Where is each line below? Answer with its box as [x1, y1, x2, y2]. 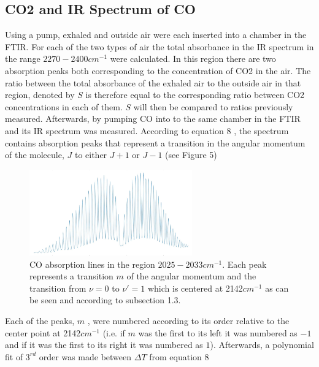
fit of [5, 350, 23, 363]
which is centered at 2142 [147, 281, 243, 294]
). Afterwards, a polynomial [210, 338, 314, 351]
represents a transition [29, 270, 113, 282]
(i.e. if [102, 326, 125, 339]
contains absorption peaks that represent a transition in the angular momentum [5, 136, 306, 149]
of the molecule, [5, 148, 64, 161]
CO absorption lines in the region [29, 257, 155, 270]
